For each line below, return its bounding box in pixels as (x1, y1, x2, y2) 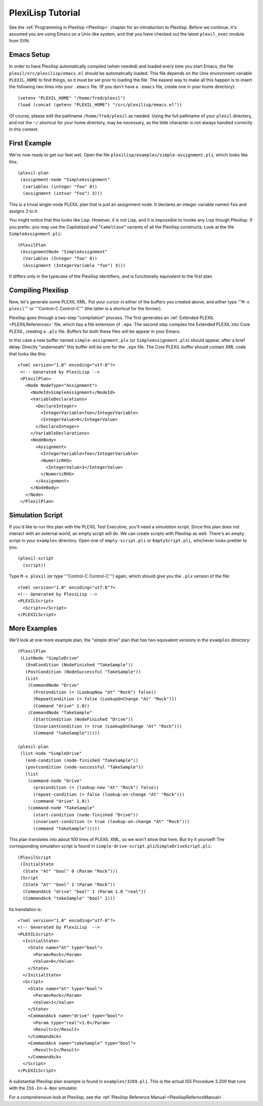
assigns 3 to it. (9, 208, 38, 214)
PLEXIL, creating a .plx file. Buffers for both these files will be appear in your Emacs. (9, 328, 181, 334)
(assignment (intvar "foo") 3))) (22, 190, 103, 196)
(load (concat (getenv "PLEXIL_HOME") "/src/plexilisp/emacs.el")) (18, 102, 182, 108)
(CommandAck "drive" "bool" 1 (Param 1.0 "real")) (22, 889, 146, 894)
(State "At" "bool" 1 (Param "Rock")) (22, 882, 115, 887)
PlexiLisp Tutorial (9, 7, 80, 18)
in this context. (9, 127, 39, 132)
